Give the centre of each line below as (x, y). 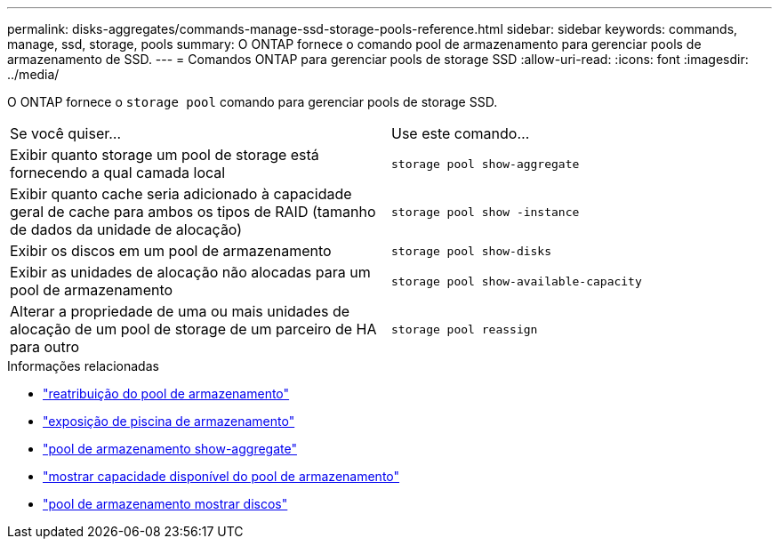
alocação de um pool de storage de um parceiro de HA (193, 329)
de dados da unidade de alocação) (126, 229)
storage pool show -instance (486, 212)
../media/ (33, 74)
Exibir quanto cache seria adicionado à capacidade (181, 194)
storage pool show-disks (472, 251)
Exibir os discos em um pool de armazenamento (171, 251)
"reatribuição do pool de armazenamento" (166, 393)
